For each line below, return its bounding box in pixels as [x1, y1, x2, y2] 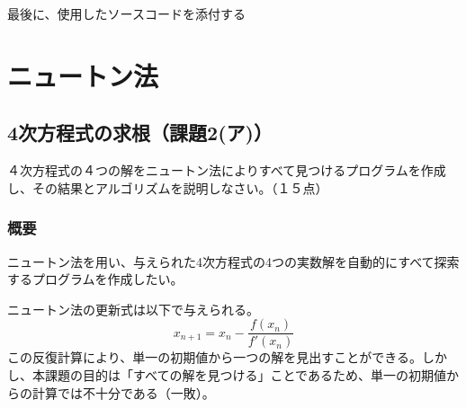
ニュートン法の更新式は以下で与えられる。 [7, 299, 259, 318]
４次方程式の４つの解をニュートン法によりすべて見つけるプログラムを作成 [7, 161, 446, 180]
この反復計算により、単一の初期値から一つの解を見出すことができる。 [7, 348, 422, 367]
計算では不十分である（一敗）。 [31, 383, 215, 402]
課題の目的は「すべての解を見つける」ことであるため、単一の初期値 [44, 366, 446, 385]
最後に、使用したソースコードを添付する [7, 4, 246, 22]
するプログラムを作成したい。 [7, 270, 184, 288]
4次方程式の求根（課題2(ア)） [7, 119, 273, 146]
